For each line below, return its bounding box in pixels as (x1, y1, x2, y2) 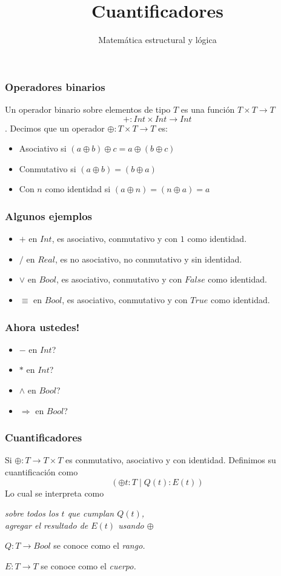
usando (118, 518, 144, 531)
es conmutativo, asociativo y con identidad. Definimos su (65, 454, 276, 466)
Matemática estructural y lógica (98, 33, 217, 46)
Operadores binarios (5, 79, 105, 94)
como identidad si (45, 183, 111, 195)
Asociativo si (19, 142, 67, 155)
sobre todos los (5, 507, 59, 520)
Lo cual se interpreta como (5, 486, 104, 499)
